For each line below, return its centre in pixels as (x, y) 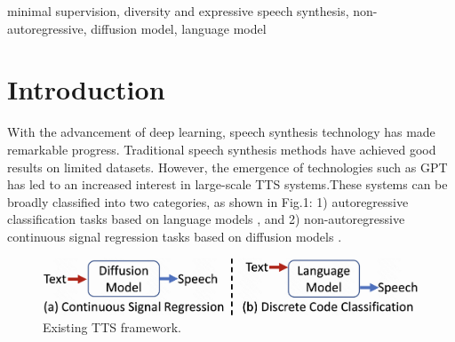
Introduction (86, 89)
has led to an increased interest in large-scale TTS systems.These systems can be (227, 184)
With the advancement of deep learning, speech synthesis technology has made (221, 132)
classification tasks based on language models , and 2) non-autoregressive (206, 219)
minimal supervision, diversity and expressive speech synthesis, (178, 11)
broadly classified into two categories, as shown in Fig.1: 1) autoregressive (208, 201)
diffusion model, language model (179, 28)
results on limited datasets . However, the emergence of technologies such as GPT (227, 167)
